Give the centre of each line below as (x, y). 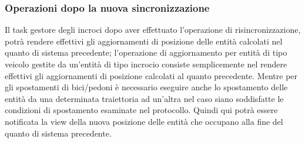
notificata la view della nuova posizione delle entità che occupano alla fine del (144, 121)
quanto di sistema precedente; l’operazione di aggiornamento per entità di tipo (146, 52)
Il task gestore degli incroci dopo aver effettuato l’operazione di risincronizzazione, (153, 30)
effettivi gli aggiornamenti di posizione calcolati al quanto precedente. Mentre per (151, 75)
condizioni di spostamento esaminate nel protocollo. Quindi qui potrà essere (141, 110)
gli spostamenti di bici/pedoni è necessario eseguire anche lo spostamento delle (146, 87)
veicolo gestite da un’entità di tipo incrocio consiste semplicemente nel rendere (146, 64)
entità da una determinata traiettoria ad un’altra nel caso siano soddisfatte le (144, 98)
